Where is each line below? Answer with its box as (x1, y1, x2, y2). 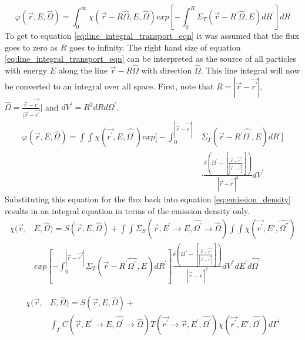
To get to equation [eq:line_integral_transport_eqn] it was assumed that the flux (5, 29, 299, 41)
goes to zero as (5, 41, 58, 53)
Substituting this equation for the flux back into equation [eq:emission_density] (5, 193, 291, 205)
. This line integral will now (200, 64, 300, 76)
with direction (141, 64, 192, 76)
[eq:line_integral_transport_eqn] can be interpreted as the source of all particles (5, 52, 297, 65)
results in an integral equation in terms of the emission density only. (5, 205, 250, 217)
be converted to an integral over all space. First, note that (5, 79, 214, 92)
